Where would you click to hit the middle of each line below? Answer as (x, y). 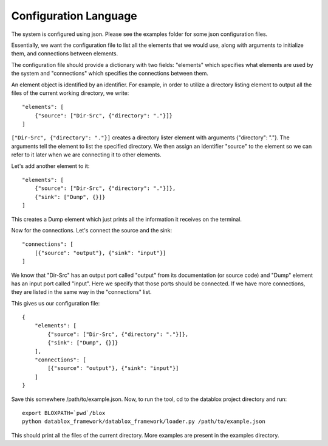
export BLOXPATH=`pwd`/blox (64, 413)
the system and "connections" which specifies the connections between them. (110, 74)
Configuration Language (74, 16)
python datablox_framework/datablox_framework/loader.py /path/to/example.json (144, 422)
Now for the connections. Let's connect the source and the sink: (92, 230)
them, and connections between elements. (65, 54)
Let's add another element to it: (50, 166)
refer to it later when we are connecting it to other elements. (86, 155)
